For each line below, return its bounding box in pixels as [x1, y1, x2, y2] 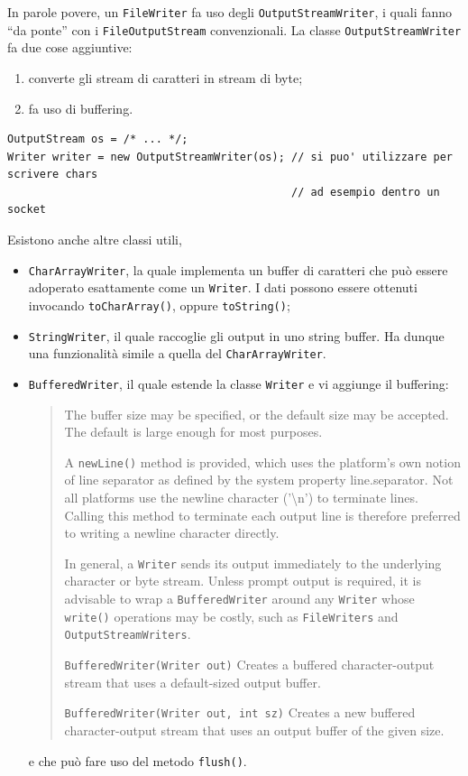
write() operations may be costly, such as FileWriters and [64, 606, 399, 625]
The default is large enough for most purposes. [64, 422, 323, 441]
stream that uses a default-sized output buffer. [64, 672, 321, 691]
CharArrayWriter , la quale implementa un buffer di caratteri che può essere [28, 260, 448, 279]
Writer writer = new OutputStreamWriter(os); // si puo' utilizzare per [7, 150, 453, 163]
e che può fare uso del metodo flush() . [28, 751, 247, 770]
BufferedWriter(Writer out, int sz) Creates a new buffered [64, 703, 416, 722]
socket [7, 203, 46, 217]
